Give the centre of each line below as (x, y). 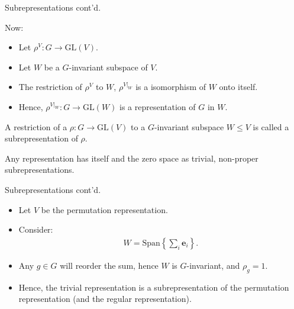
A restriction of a (36, 126)
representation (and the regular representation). (105, 299)
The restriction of (50, 87)
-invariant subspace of (108, 67)
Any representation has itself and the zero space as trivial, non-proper (132, 158)
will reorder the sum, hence (109, 265)
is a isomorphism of (171, 87)
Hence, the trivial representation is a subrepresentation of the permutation (154, 287)
